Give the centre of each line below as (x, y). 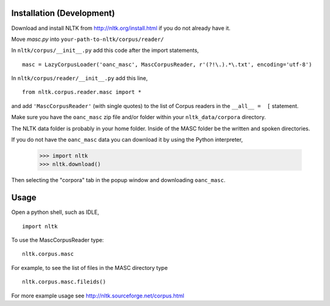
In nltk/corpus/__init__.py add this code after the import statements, (105, 50)
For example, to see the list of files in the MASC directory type (90, 268)
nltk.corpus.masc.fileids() (64, 282)
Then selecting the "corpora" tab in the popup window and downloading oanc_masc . (118, 180)
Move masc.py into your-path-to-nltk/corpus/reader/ (88, 39)
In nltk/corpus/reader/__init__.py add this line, (79, 78)
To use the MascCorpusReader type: (57, 240)
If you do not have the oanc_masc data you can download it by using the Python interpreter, (127, 140)
